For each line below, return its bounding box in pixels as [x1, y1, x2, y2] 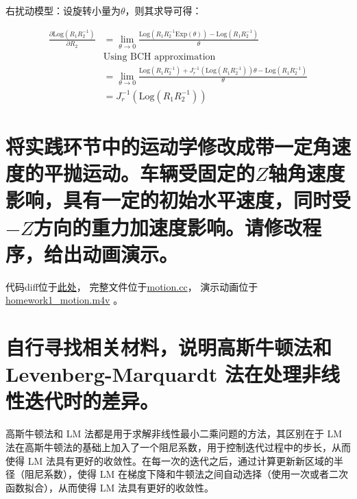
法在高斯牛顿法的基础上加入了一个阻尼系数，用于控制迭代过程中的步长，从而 [5, 439, 351, 454]
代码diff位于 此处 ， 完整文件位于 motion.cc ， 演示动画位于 [5, 279, 258, 293]
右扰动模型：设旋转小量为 [5, 3, 121, 17]
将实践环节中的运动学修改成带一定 [5, 132, 313, 160]
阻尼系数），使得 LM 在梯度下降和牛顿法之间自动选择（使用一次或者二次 [24, 467, 348, 481]
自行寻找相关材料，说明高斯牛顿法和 [5, 333, 332, 361]
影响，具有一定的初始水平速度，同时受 [5, 186, 352, 214]
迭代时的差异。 [25, 387, 160, 415]
